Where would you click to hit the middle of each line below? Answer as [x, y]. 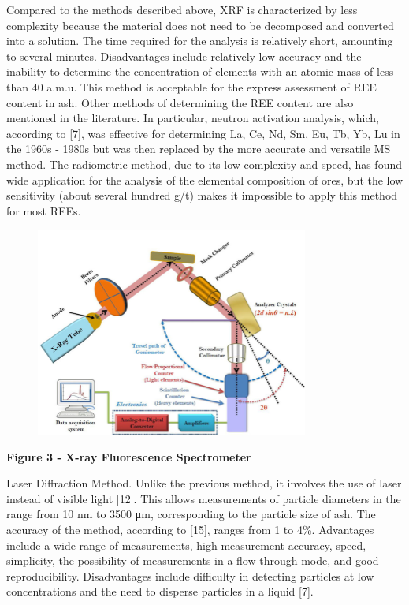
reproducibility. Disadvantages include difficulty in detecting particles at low [190, 575]
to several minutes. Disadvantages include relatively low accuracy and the [184, 56]
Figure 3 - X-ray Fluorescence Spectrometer [129, 456]
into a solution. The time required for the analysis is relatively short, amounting [200, 41]
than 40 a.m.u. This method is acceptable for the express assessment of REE [191, 86]
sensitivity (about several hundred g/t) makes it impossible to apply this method [202, 195]
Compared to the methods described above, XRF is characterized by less [182, 9]
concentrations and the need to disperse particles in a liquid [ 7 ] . [160, 591]
